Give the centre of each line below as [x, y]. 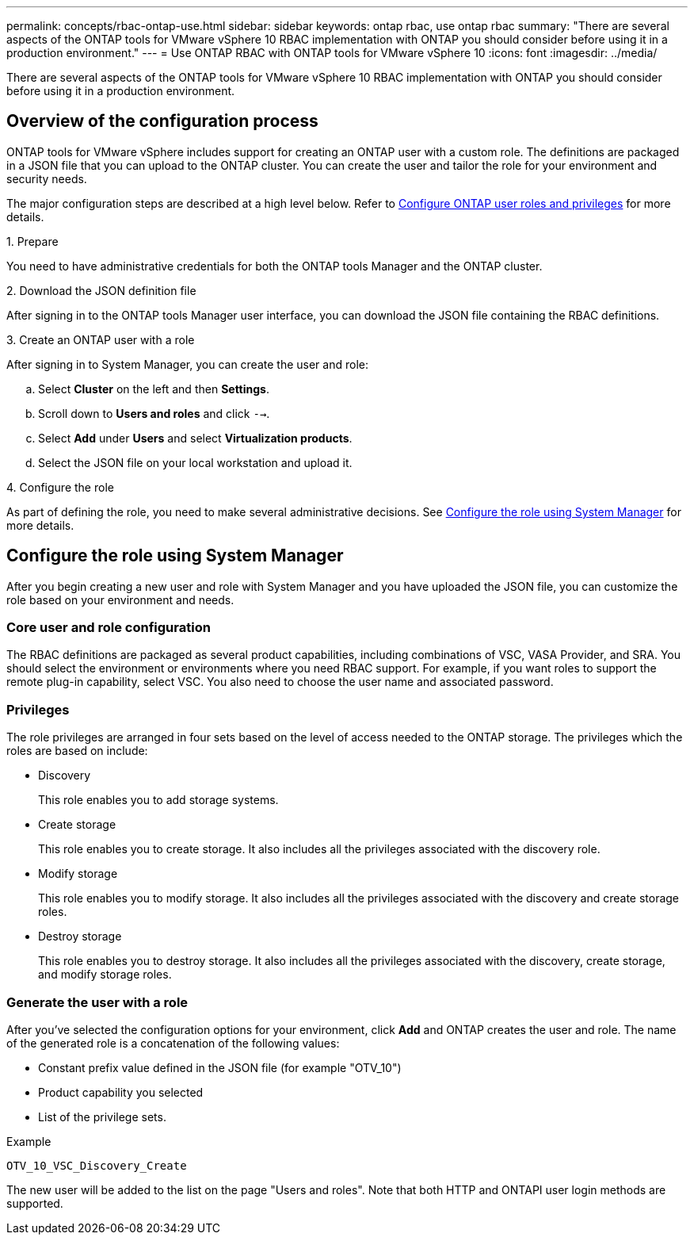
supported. [35, 1203]
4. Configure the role [60, 487]
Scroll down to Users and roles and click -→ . [154, 413]
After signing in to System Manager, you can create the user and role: [187, 364]
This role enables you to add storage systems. [158, 800]
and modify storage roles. [105, 975]
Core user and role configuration [109, 628]
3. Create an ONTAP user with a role [101, 339]
